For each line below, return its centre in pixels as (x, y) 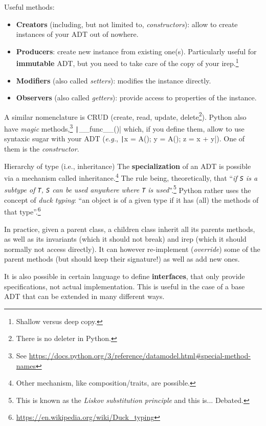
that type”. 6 (23, 211)
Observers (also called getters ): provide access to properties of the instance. (136, 98)
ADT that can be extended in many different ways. (84, 296)
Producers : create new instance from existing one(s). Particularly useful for (136, 51)
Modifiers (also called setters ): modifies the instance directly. (114, 80)
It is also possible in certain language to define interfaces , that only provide (125, 276)
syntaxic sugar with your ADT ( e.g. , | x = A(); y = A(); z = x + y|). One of (125, 139)
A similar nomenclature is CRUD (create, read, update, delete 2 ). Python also (125, 116)
